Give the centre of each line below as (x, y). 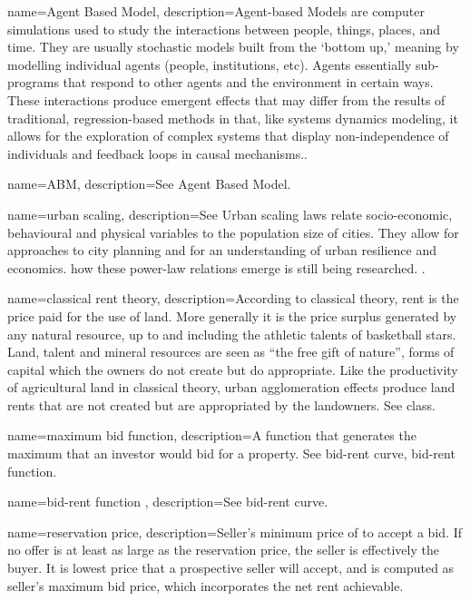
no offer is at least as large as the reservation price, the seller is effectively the (223, 550)
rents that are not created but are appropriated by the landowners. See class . (221, 404)
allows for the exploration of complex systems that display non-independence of (228, 136)
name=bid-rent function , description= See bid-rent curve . (168, 502)
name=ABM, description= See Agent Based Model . (149, 184)
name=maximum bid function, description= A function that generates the (212, 435)
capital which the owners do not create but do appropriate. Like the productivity (233, 369)
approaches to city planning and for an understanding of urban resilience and (222, 250)
